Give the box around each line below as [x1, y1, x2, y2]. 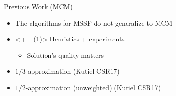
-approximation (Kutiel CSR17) [25, 66, 120, 76]
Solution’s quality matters [27, 50, 104, 60]
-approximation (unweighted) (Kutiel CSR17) [25, 82, 161, 92]
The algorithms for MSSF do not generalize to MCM [15, 17, 173, 27]
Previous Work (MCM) [4, 1, 73, 11]
